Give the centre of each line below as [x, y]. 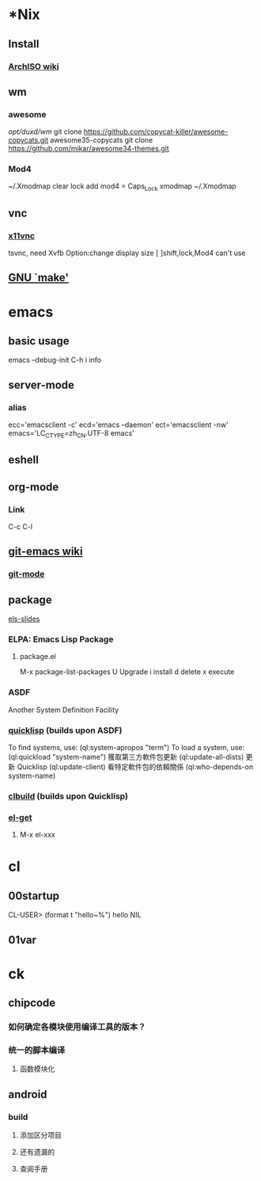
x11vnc [22, 235]
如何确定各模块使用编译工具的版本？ [77, 1027]
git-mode [26, 574]
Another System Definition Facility [64, 710]
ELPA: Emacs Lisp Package [61, 639]
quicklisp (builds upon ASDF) [65, 730]
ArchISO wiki [34, 67]
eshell [24, 460]
